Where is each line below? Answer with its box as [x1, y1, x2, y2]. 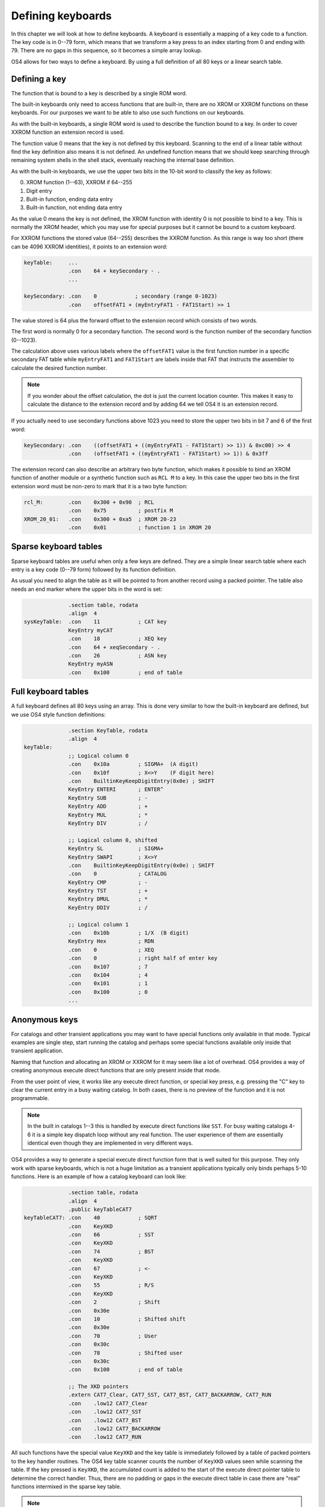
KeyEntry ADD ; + [68, 803, 148, 810]
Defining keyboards [11, 9, 112, 22]
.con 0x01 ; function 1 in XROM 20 [68, 524, 211, 530]
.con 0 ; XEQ [68, 946, 155, 953]
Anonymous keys [11, 1015, 78, 1025]
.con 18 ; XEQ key [68, 635, 167, 642]
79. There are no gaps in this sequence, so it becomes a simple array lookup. [11, 47, 203, 54]
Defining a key [11, 74, 66, 84]
